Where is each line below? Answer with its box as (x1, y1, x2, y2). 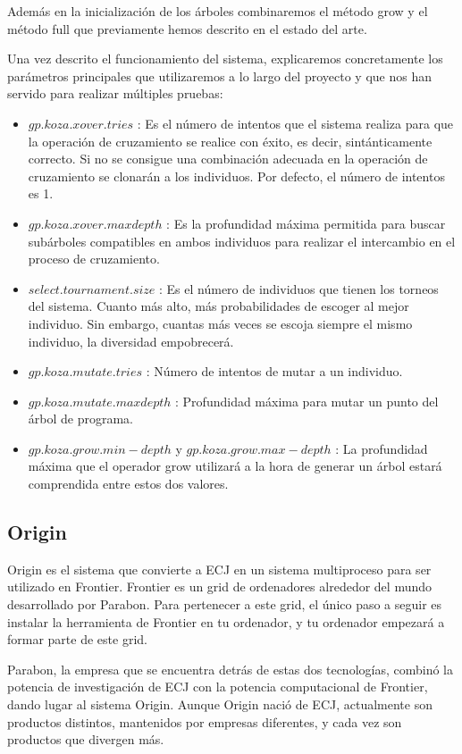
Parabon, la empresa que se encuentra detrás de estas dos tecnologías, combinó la (7, 659, 453, 678)
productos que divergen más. (7, 730, 164, 749)
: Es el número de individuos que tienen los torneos (159, 279, 439, 297)
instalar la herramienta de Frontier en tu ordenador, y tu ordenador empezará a (7, 612, 445, 631)
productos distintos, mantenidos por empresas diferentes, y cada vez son (7, 712, 402, 731)
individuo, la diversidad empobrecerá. (28, 331, 234, 350)
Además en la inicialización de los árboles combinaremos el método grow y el (7, 2, 428, 20)
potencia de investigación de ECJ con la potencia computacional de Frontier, (7, 677, 428, 696)
